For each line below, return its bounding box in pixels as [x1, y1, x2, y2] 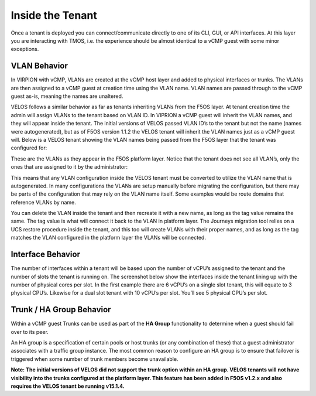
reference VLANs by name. [11, 199, 76, 206]
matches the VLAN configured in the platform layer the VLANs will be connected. [11, 234, 206, 241]
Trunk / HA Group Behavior [11, 305, 111, 315]
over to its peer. [11, 328, 49, 335]
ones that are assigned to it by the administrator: [11, 163, 128, 170]
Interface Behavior [11, 250, 80, 260]
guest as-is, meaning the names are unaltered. [11, 93, 123, 100]
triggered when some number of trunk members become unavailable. [11, 355, 178, 363]
